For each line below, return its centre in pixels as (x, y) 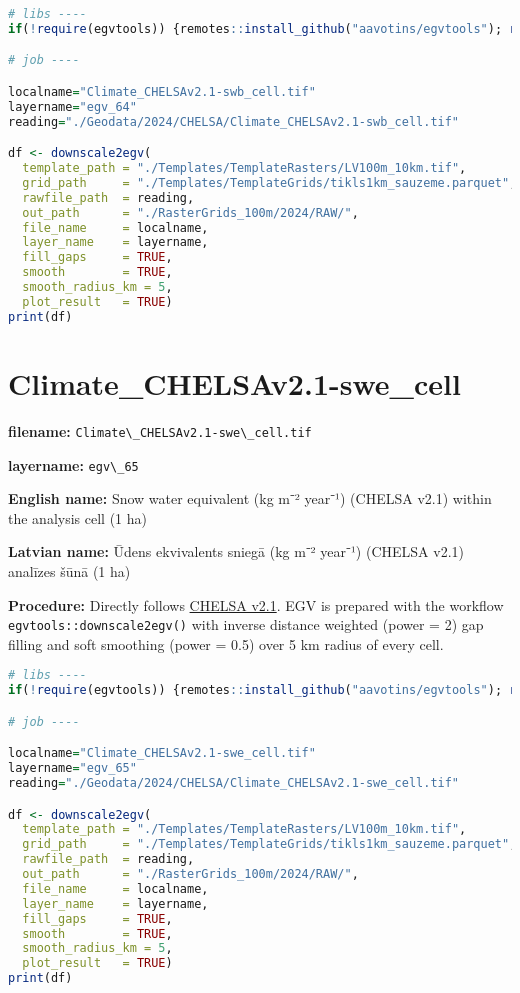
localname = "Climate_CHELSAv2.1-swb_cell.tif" (162, 91)
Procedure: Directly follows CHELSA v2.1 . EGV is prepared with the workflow (256, 604)
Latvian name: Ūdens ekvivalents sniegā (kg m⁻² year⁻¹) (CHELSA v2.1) (236, 551)
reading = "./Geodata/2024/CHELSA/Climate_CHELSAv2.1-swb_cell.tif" (234, 121)
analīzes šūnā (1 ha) (69, 570)
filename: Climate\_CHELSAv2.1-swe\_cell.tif (160, 430)
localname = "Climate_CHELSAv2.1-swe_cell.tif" (162, 753)
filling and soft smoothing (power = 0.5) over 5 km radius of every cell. (226, 643)
